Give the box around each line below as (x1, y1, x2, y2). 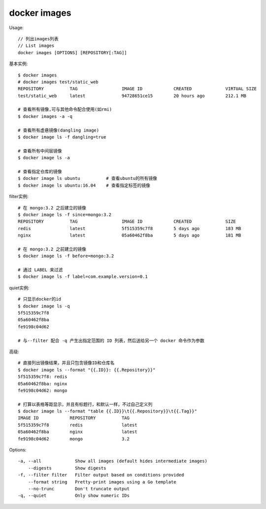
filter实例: (9, 194, 29, 200)
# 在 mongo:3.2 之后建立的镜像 (18, 205, 86, 210)
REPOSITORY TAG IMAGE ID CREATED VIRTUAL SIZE (18, 86, 257, 92)
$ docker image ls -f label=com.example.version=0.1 (18, 274, 148, 279)
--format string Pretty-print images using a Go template (28, 479, 177, 485)
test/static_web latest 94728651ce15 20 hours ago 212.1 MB (18, 93, 246, 99)
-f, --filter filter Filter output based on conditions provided (18, 472, 184, 478)
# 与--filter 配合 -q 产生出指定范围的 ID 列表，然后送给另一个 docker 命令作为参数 (18, 338, 204, 343)
